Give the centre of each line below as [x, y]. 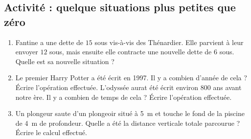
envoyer [27, 52]
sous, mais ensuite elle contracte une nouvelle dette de [131, 52]
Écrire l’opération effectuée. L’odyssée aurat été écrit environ [107, 87]
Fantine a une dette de [49, 42]
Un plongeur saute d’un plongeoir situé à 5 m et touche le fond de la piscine [130, 113]
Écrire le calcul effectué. [51, 132]
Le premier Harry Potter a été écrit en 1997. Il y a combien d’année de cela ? [131, 78]
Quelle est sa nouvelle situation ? [65, 61]
